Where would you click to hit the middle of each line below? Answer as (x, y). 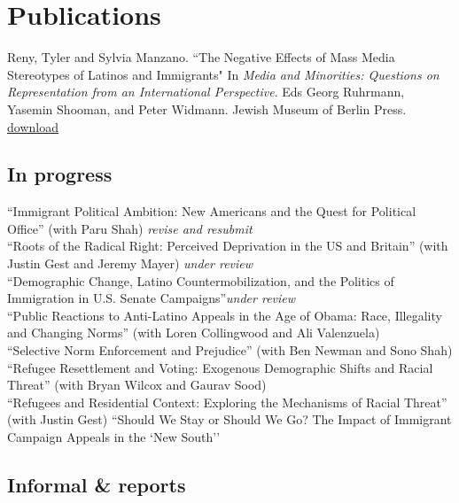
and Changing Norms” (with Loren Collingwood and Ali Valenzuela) (194, 333)
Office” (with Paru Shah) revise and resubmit (130, 228)
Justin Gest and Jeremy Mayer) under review (130, 263)
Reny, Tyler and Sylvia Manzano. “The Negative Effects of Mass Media (201, 57)
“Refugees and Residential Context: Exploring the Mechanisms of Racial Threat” (227, 402)
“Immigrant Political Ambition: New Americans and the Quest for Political (212, 211)
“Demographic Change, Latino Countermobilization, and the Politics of (201, 280)
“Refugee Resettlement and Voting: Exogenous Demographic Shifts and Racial (220, 367)
